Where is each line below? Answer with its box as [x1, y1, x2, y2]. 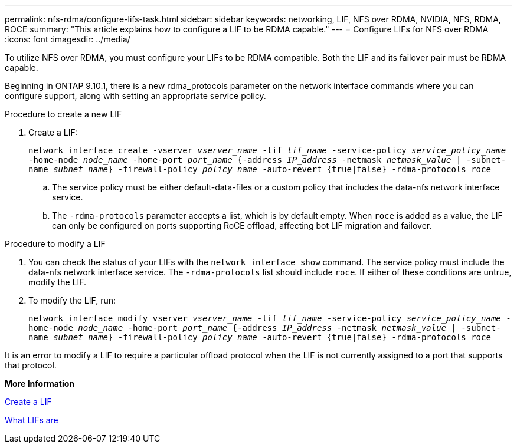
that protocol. [5, 360, 57, 370]
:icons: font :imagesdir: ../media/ [5, 34, 130, 44]
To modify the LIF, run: [28, 295, 116, 305]
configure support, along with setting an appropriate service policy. [5, 91, 266, 101]
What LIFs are [5, 415, 58, 425]
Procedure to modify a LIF [5, 239, 106, 249]
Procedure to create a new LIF [5, 109, 122, 119]
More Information [5, 378, 75, 388]
